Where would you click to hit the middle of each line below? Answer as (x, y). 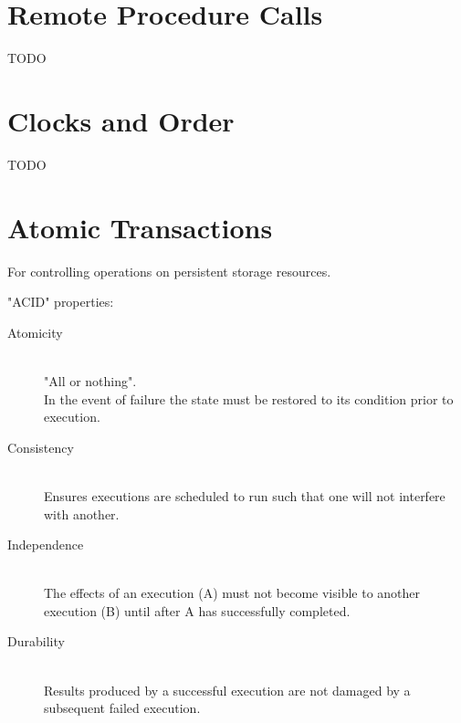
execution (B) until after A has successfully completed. (197, 610)
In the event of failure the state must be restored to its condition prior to (249, 398)
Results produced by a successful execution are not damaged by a (227, 690)
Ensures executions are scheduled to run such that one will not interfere (245, 495)
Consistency (41, 447)
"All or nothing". (90, 380)
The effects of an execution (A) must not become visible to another (232, 593)
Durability (36, 641)
